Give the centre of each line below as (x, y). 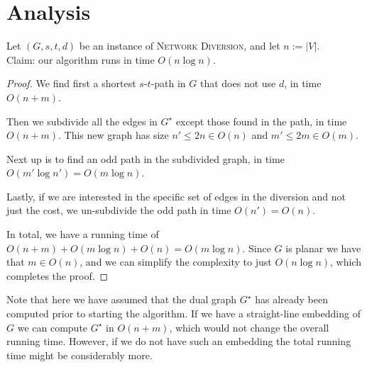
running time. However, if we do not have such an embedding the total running (179, 341)
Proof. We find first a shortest (71, 83)
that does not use (238, 83)
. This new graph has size (113, 135)
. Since (257, 248)
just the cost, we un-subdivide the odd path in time (119, 210)
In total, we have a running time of (83, 234)
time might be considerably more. (80, 355)
